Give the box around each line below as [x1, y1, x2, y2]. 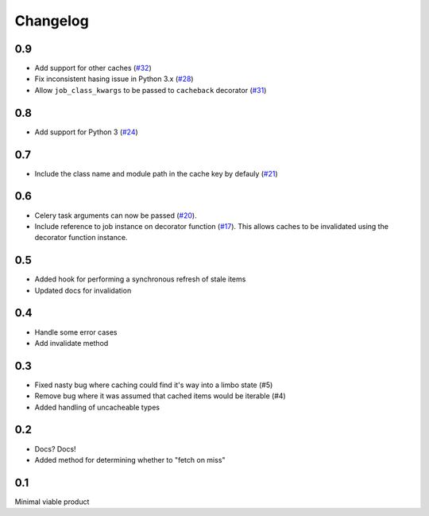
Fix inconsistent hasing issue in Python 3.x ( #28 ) [34, 74, 194, 83]
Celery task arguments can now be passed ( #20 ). [34, 211, 198, 220]
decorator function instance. [34, 233, 128, 242]
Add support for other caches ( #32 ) [34, 64, 152, 73]
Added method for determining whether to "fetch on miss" [34, 455, 226, 464]
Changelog [14, 12, 89, 29]
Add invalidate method [34, 338, 109, 347]
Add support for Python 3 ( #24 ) [34, 127, 138, 137]
